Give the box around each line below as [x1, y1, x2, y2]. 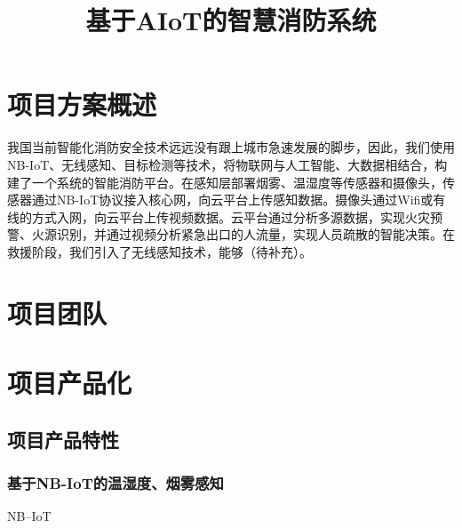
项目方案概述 [7, 86, 157, 123]
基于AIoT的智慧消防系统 [85, 2, 377, 38]
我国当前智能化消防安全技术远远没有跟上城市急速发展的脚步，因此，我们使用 [7, 138, 455, 156]
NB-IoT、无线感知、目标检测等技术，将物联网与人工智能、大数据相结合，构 [7, 155, 448, 173]
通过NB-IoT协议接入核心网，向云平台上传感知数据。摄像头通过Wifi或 [31, 190, 434, 209]
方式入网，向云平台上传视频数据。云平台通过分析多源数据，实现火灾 [31, 207, 430, 226]
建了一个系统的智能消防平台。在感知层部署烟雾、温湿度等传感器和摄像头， [7, 172, 442, 191]
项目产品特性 [7, 425, 119, 452]
